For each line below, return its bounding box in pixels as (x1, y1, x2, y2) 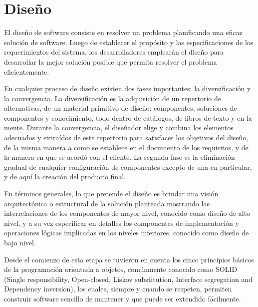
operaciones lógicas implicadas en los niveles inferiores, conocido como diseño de (4, 227, 249, 238)
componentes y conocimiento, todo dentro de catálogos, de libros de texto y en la (4, 112, 252, 123)
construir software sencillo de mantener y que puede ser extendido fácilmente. (4, 293, 241, 303)
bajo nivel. (4, 237, 36, 247)
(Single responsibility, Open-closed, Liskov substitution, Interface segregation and (4, 273, 253, 284)
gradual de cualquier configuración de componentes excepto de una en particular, (4, 161, 252, 172)
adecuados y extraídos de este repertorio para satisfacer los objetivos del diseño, (4, 132, 249, 143)
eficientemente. (4, 66, 49, 77)
